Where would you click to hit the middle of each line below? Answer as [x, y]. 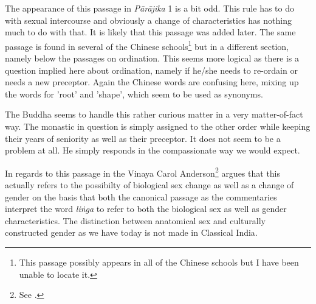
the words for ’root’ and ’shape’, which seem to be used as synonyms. [134, 94]
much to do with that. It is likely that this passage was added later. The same [150, 32]
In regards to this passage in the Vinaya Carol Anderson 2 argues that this [143, 172]
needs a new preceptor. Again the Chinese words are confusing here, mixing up [152, 82]
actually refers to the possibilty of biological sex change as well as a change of [149, 185]
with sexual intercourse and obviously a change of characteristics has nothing [148, 20]
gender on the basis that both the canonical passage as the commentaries [141, 196]
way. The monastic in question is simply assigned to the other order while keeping [158, 126]
